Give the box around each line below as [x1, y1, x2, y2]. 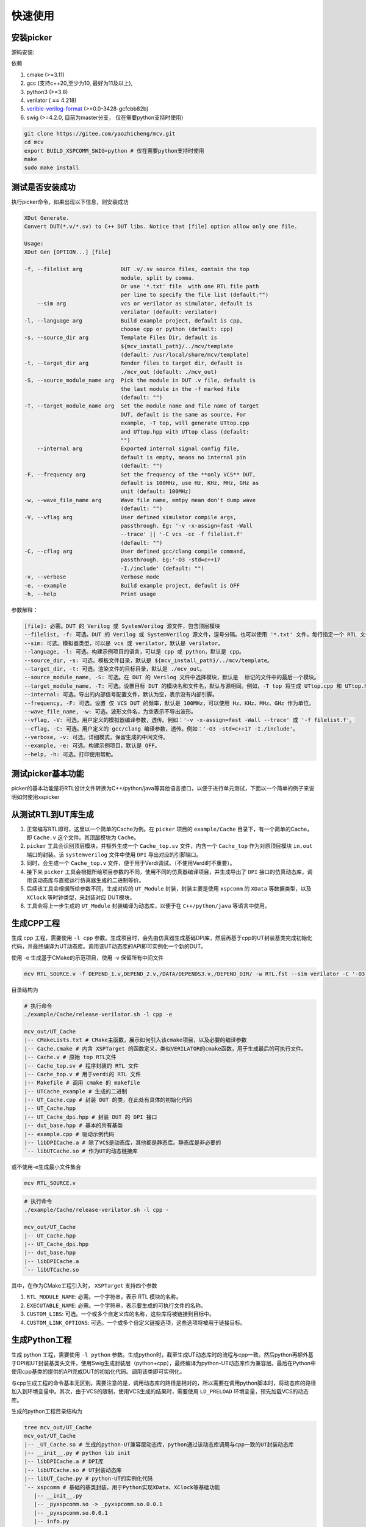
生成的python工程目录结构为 [11, 1407, 82, 1415]
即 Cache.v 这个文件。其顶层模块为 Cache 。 [26, 834, 140, 841]
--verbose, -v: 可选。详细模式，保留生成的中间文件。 [24, 734, 169, 741]
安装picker [11, 32, 52, 43]
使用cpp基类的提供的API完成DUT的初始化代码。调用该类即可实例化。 [11, 1368, 185, 1376]
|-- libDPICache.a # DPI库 [24, 1458, 104, 1465]
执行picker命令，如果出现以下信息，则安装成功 [11, 198, 129, 205]
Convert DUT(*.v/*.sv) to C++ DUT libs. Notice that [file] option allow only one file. [24, 223, 298, 230]
